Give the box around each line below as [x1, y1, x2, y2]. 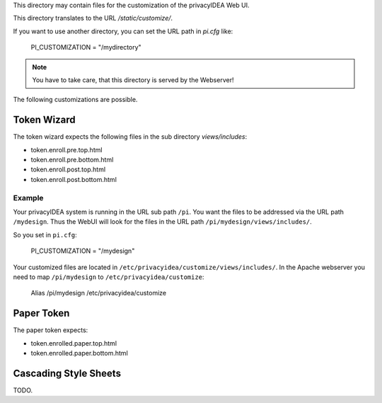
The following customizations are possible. [13, 96, 138, 104]
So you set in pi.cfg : [13, 230, 77, 239]
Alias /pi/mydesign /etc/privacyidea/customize [30, 289, 166, 297]
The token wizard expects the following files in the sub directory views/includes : [13, 132, 248, 141]
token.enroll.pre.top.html [30, 145, 103, 154]
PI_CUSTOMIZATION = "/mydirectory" [30, 43, 141, 52]
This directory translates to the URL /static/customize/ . [13, 14, 173, 23]
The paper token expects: [13, 326, 88, 334]
